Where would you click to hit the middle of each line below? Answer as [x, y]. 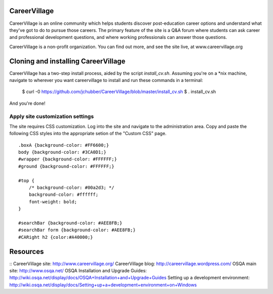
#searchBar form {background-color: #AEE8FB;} [77, 230]
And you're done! [27, 103]
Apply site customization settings [52, 116]
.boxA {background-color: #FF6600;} [64, 145]
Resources [27, 251]
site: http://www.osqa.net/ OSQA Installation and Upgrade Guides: [78, 271]
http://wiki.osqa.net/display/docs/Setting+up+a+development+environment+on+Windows [103, 285]
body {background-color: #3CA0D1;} [62, 152]
